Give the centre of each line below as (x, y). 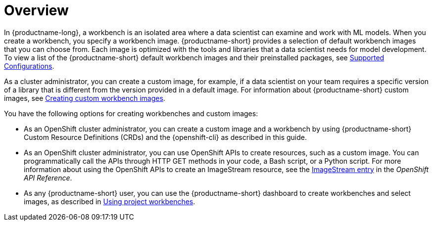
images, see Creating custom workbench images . (85, 98)
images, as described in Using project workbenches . (110, 201)
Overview (36, 10)
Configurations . (29, 66)
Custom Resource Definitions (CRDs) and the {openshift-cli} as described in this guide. (165, 137)
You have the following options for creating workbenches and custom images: (131, 113)
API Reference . (48, 178)
